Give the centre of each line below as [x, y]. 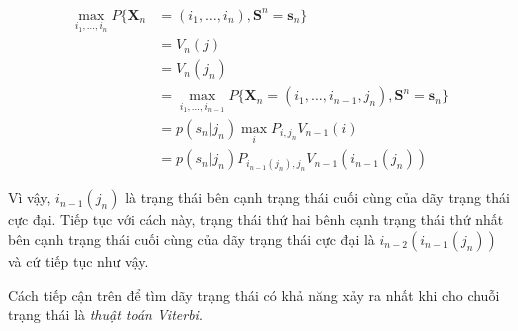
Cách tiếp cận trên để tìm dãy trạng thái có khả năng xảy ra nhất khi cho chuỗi [254, 294]
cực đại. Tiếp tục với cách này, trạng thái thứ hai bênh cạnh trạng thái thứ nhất [256, 219]
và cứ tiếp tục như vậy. [78, 260]
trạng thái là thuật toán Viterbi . [105, 314]
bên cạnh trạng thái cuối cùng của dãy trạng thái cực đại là [191, 238]
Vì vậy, [29, 197]
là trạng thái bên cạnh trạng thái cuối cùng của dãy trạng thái [317, 197]
